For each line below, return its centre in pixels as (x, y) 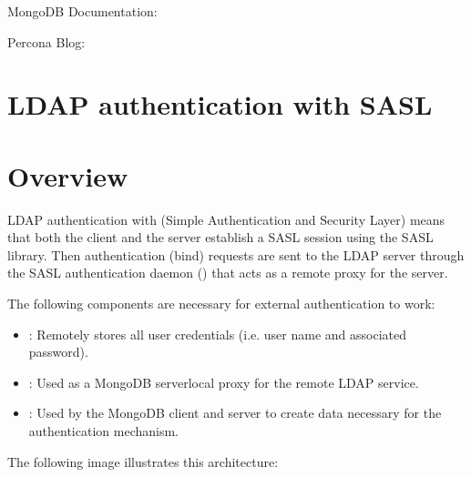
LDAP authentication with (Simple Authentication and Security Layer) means (226, 219)
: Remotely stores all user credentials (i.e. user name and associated (218, 334)
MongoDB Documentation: (82, 11)
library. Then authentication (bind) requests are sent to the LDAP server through (236, 254)
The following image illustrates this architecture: (143, 461)
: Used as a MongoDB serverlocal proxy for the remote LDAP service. (224, 382)
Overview (68, 175)
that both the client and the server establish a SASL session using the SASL (220, 237)
